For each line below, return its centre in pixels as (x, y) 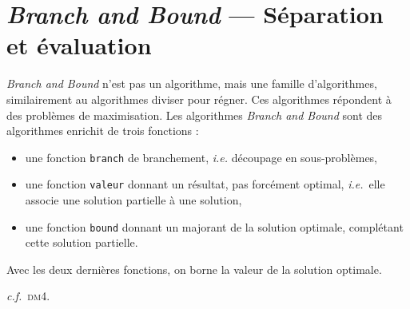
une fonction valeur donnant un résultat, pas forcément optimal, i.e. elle (205, 184)
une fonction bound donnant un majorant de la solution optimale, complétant (214, 226)
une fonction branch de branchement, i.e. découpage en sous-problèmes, (201, 157)
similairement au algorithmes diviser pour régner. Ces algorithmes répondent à (199, 99)
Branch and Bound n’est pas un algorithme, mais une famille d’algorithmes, (192, 83)
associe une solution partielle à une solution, (133, 200)
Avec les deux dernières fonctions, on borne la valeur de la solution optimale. (194, 269)
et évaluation (79, 45)
